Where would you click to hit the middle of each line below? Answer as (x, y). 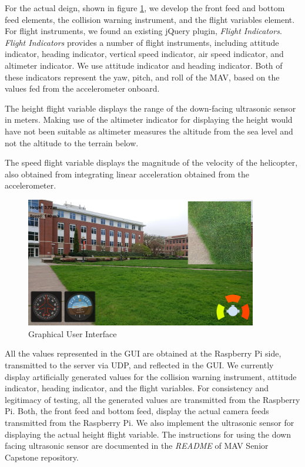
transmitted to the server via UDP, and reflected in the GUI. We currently (139, 364)
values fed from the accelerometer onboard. (82, 88)
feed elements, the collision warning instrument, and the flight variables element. (150, 19)
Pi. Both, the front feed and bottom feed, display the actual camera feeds (137, 411)
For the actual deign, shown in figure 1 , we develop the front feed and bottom (145, 8)
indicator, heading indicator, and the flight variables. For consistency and (137, 388)
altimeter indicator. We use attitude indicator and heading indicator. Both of (144, 65)
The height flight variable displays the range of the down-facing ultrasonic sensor (150, 108)
